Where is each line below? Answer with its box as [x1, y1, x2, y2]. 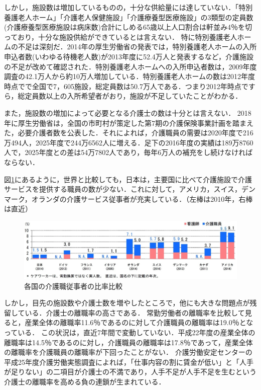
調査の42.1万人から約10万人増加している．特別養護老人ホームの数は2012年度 [4, 71, 255, 82]
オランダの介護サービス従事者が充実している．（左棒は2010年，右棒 [31, 193, 253, 204]
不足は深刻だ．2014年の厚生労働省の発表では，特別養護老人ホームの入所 [18, 41, 257, 52]
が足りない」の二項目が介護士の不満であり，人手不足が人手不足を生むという [4, 366, 256, 377]
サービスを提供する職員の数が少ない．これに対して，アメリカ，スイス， [4, 184, 242, 194]
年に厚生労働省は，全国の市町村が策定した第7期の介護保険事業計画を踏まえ [4, 117, 253, 128]
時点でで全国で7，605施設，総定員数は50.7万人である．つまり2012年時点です [4, 81, 255, 91]
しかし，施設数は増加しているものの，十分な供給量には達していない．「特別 [4, 2, 253, 12]
